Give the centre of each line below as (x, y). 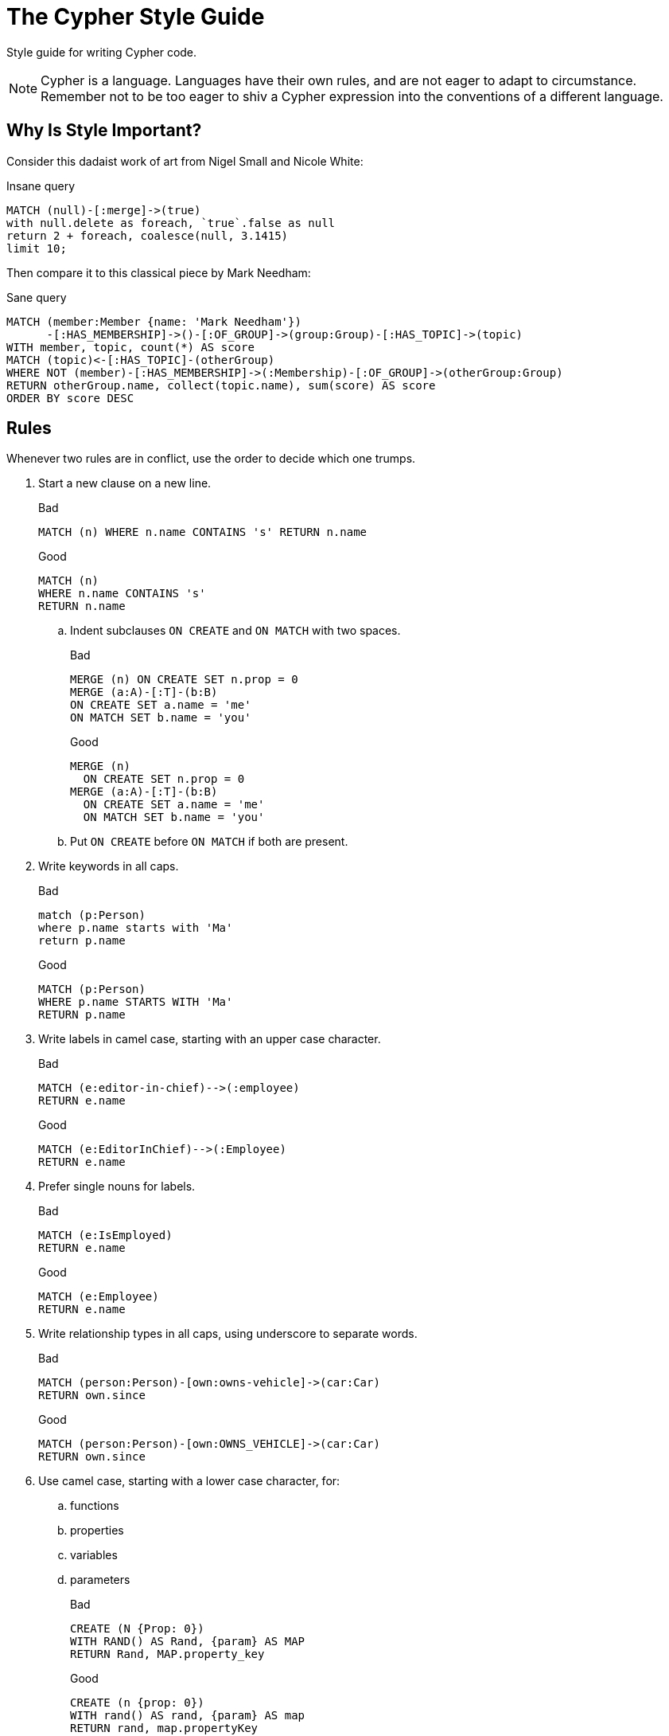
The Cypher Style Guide (136, 17)
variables (94, 1555)
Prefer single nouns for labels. (117, 1187)
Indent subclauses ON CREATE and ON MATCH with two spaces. (235, 631)
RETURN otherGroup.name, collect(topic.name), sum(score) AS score (221, 385)
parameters (100, 1580)
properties (97, 1531)
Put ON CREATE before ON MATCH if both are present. (209, 842)
